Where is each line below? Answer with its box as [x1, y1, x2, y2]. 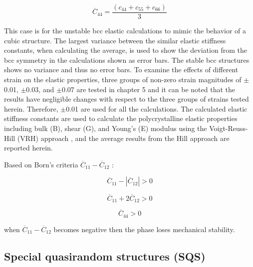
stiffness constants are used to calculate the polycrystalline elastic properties [4, 113, 238, 124]
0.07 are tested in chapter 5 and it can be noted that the [61, 84, 235, 94]
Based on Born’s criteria [4, 159, 78, 169]
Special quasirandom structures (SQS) [4, 248, 206, 264]
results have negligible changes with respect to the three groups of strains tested [4, 94, 249, 104]
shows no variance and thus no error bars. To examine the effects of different [4, 64, 239, 75]
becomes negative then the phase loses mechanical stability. [53, 224, 235, 234]
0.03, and [26, 84, 54, 94]
